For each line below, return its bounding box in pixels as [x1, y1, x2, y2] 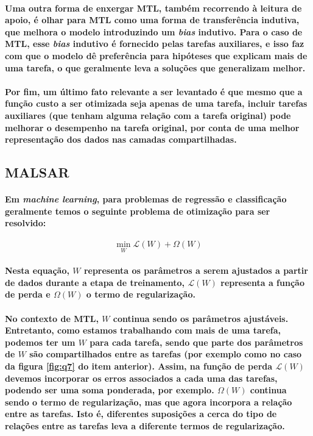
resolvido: [5, 216, 46, 229]
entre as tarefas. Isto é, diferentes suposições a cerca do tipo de [5, 407, 277, 420]
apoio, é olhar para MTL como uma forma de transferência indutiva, [5, 13, 300, 26]
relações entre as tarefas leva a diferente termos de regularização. [5, 420, 285, 432]
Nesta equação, [5, 264, 69, 277]
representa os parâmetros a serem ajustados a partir [83, 264, 308, 277]
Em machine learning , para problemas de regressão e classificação [5, 193, 287, 205]
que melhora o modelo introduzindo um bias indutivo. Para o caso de [5, 25, 303, 38]
